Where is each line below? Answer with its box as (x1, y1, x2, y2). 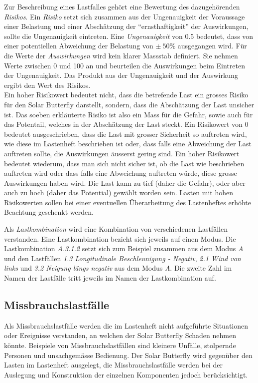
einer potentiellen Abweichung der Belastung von (4, 40, 153, 51)
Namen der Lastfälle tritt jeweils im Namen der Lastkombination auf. (4, 273, 216, 283)
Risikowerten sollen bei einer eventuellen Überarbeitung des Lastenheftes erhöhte (4, 197, 252, 207)
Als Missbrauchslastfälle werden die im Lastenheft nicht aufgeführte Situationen (4, 320, 249, 331)
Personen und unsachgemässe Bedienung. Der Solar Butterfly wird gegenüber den (4, 350, 253, 360)
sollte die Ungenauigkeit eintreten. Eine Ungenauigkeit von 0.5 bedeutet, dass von (4, 30, 254, 41)
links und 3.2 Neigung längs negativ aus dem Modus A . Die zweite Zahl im (4, 263, 232, 273)
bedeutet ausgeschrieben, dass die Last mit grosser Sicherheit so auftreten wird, (4, 128, 247, 139)
